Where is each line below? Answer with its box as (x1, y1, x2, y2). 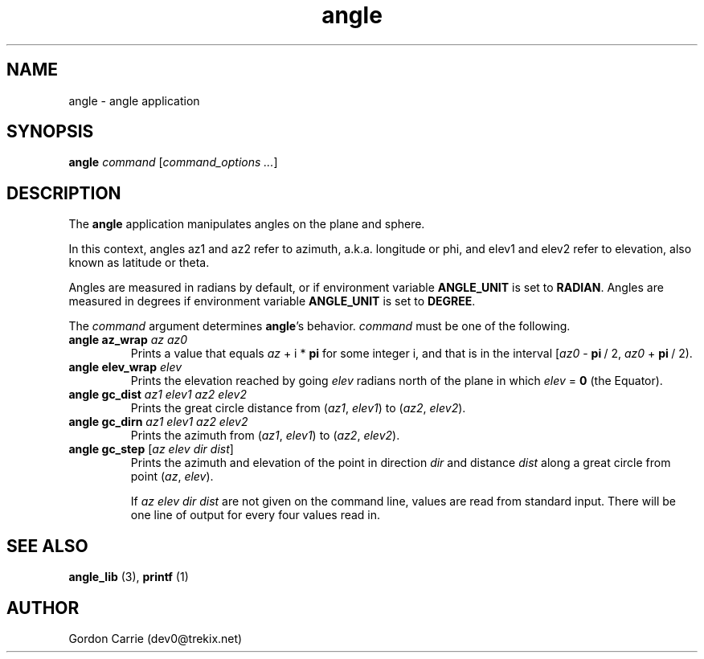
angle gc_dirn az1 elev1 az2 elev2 (68, 415, 248, 429)
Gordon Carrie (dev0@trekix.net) (68, 631, 243, 645)
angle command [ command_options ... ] (68, 155, 278, 170)
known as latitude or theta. (68, 256, 210, 270)
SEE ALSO (6, 535, 88, 556)
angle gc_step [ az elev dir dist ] (68, 442, 234, 456)
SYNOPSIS (6, 121, 94, 142)
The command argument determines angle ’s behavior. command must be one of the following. (68, 319, 571, 334)
